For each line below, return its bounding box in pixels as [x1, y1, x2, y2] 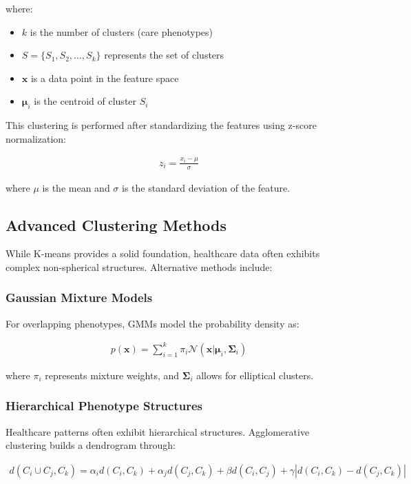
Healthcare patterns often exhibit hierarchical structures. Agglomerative [6, 424, 310, 438]
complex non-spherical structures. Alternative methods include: [6, 259, 273, 274]
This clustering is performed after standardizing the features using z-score [6, 118, 317, 132]
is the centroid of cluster [34, 94, 137, 108]
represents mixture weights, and [45, 367, 180, 382]
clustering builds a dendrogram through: [6, 438, 176, 452]
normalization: [6, 131, 66, 145]
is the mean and [42, 180, 110, 194]
